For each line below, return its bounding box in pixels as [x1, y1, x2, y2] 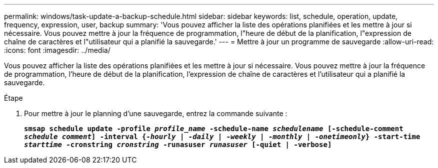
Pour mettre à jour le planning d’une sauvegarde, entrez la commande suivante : [24, 109, 287, 118]
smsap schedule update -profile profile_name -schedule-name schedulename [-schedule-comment [24, 125, 403, 133]
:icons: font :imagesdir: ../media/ [4, 46, 110, 54]
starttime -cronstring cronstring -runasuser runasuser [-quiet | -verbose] [24, 141, 332, 149]
